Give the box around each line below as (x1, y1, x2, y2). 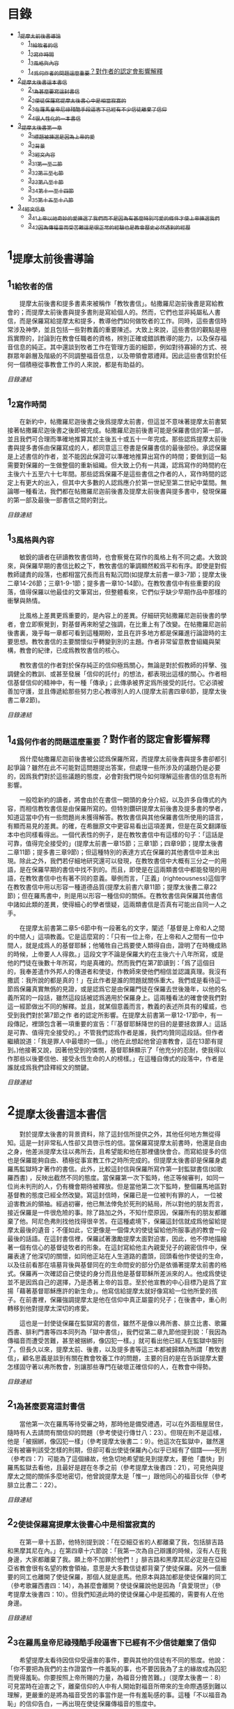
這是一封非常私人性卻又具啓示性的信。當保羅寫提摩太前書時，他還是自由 (19, 1138, 227, 1147)
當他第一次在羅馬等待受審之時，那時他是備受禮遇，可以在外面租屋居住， (19, 1420, 227, 1428)
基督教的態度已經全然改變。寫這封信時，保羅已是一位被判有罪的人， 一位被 (7, 1190, 223, 1199)
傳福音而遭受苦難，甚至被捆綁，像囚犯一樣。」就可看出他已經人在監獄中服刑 (7, 1336, 224, 1344)
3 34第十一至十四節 (27, 185, 75, 195)
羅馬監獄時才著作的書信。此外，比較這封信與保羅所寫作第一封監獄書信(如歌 (7, 1164, 224, 1173)
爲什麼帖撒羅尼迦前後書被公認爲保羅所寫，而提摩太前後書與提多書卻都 (19, 754, 221, 764)
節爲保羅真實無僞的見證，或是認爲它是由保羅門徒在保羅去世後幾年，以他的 (7, 985, 221, 994)
